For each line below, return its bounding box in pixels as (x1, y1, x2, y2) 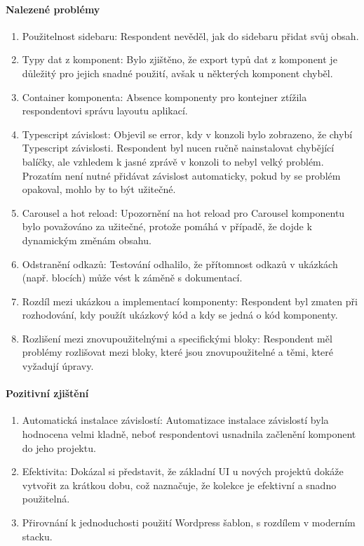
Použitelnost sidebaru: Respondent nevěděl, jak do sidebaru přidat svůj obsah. (22, 28, 359, 43)
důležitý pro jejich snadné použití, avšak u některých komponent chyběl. (22, 65, 333, 80)
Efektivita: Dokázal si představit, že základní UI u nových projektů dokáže (22, 464, 344, 479)
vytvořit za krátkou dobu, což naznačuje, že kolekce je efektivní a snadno (22, 477, 337, 492)
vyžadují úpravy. (22, 359, 94, 373)
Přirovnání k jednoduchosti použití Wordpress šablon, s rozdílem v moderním (22, 515, 356, 530)
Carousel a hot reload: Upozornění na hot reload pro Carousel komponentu (22, 205, 345, 220)
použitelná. (22, 491, 70, 506)
